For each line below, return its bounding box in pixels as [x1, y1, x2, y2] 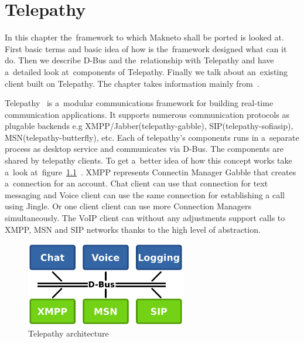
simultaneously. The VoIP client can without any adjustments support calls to [5, 212, 285, 224]
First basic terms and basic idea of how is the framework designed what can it [5, 42, 287, 55]
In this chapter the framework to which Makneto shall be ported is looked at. [5, 31, 284, 43]
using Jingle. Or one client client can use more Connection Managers [5, 200, 251, 212]
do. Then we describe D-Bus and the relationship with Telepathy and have [5, 54, 274, 66]
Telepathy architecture [28, 327, 109, 339]
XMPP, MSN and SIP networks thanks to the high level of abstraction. [5, 223, 261, 235]
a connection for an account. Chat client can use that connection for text [5, 177, 268, 189]
